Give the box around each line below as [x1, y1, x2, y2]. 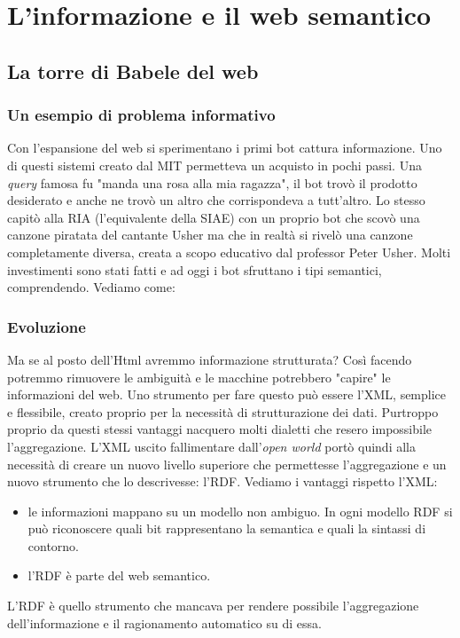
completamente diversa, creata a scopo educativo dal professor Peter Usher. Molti [7, 242, 451, 261]
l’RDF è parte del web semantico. [27, 566, 211, 585]
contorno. [27, 536, 80, 555]
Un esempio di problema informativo [7, 104, 276, 126]
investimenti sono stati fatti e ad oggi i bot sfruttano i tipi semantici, [7, 260, 382, 279]
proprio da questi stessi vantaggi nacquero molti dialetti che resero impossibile [7, 420, 433, 438]
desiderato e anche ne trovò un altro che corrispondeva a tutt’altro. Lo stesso [7, 191, 425, 209]
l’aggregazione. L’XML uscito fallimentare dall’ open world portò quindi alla [7, 437, 416, 455]
